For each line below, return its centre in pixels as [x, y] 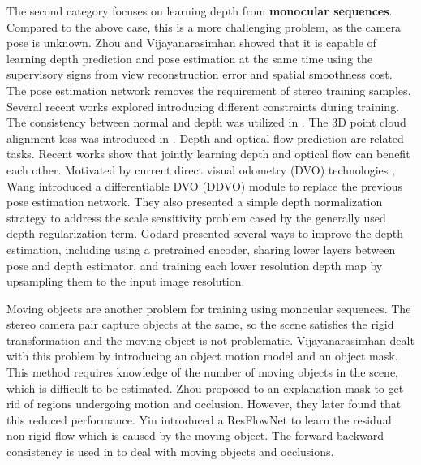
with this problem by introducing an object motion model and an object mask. [202, 356]
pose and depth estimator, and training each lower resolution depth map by [195, 265]
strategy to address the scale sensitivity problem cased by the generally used [196, 217]
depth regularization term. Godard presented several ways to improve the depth [205, 233]
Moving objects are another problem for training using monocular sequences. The [209, 308]
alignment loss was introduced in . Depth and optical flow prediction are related [205, 138]
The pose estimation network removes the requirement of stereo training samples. [209, 90]
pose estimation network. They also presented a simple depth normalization [195, 202]
